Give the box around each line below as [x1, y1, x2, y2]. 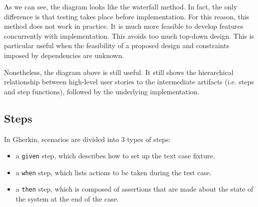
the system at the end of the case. [15, 194, 119, 204]
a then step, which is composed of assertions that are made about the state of [15, 184, 254, 194]
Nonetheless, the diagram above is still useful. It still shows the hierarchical [4, 67, 234, 77]
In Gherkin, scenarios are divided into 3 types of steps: [4, 134, 171, 144]
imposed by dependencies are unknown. [4, 50, 124, 60]
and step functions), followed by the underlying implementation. [4, 86, 200, 96]
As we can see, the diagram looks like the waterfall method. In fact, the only [4, 1, 238, 11]
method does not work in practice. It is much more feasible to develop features [4, 21, 244, 31]
